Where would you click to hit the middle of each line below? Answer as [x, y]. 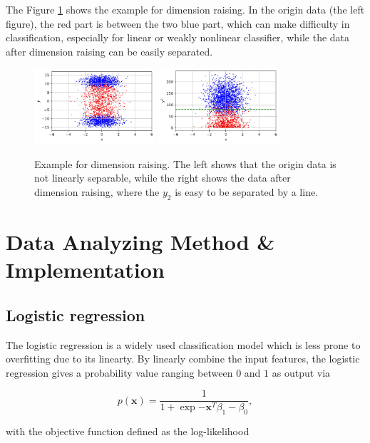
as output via [301, 372]
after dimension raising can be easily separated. [109, 51]
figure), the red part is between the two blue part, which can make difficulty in [178, 23]
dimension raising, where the [97, 192]
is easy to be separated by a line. [247, 192]
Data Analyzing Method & [140, 242]
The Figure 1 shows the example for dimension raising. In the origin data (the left [185, 9]
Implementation [85, 270]
